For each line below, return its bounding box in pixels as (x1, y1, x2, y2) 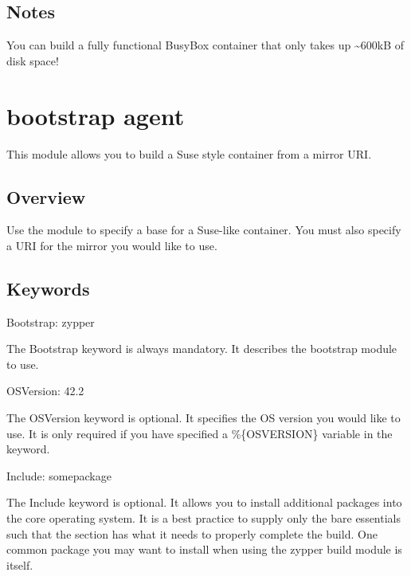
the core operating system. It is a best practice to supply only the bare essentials (6, 510, 401, 527)
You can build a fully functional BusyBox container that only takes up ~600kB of (6, 37, 404, 53)
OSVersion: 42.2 (6, 382, 84, 399)
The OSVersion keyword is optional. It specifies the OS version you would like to (6, 409, 401, 426)
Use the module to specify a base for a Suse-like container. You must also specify (6, 221, 401, 238)
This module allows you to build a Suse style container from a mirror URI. (6, 145, 372, 162)
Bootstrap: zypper (6, 313, 95, 330)
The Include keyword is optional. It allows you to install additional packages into (6, 494, 402, 511)
